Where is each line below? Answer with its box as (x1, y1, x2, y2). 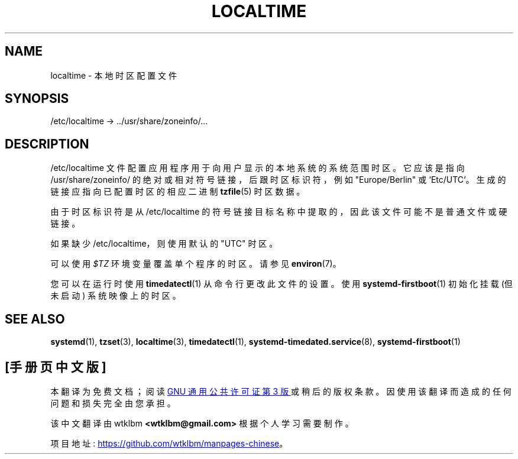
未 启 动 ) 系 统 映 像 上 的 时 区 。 (50, 290, 181, 301)
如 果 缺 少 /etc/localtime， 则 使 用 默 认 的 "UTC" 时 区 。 (50, 238, 278, 249)
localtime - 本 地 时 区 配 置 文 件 (50, 70, 177, 80)
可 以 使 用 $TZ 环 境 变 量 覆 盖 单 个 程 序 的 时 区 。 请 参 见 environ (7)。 (50, 258, 341, 269)
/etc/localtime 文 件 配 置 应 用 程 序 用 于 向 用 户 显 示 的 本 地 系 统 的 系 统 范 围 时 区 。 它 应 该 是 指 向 (50, 163, 465, 173)
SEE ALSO (5, 311, 65, 327)
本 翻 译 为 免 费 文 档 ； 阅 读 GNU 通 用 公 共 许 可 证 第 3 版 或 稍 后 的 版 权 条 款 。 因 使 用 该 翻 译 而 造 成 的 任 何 (50, 386, 511, 396)
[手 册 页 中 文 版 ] (5, 359, 106, 374)
